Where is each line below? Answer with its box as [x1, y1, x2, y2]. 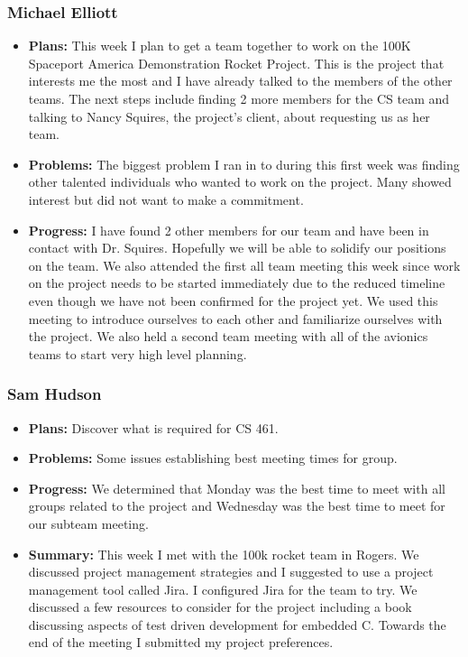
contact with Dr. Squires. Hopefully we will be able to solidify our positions [28, 238, 446, 257]
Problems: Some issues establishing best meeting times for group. [28, 449, 398, 467]
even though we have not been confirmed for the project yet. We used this [28, 291, 438, 310]
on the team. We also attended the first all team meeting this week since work [28, 255, 461, 274]
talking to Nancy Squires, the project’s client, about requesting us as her [28, 106, 430, 125]
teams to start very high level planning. [28, 344, 247, 363]
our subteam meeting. [28, 514, 149, 532]
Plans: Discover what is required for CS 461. [28, 418, 279, 437]
